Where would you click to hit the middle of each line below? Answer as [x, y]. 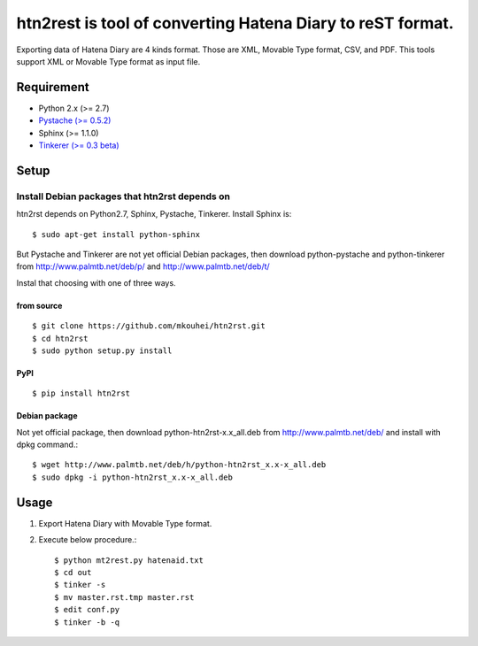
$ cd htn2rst [60, 338]
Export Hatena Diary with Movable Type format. [125, 523]
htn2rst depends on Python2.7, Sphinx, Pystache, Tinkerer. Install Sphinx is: [154, 214]
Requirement [53, 87]
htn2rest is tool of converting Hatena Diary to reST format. [235, 23]
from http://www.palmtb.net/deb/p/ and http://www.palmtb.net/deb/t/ [143, 266]
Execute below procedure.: [88, 540]
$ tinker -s [80, 585]
